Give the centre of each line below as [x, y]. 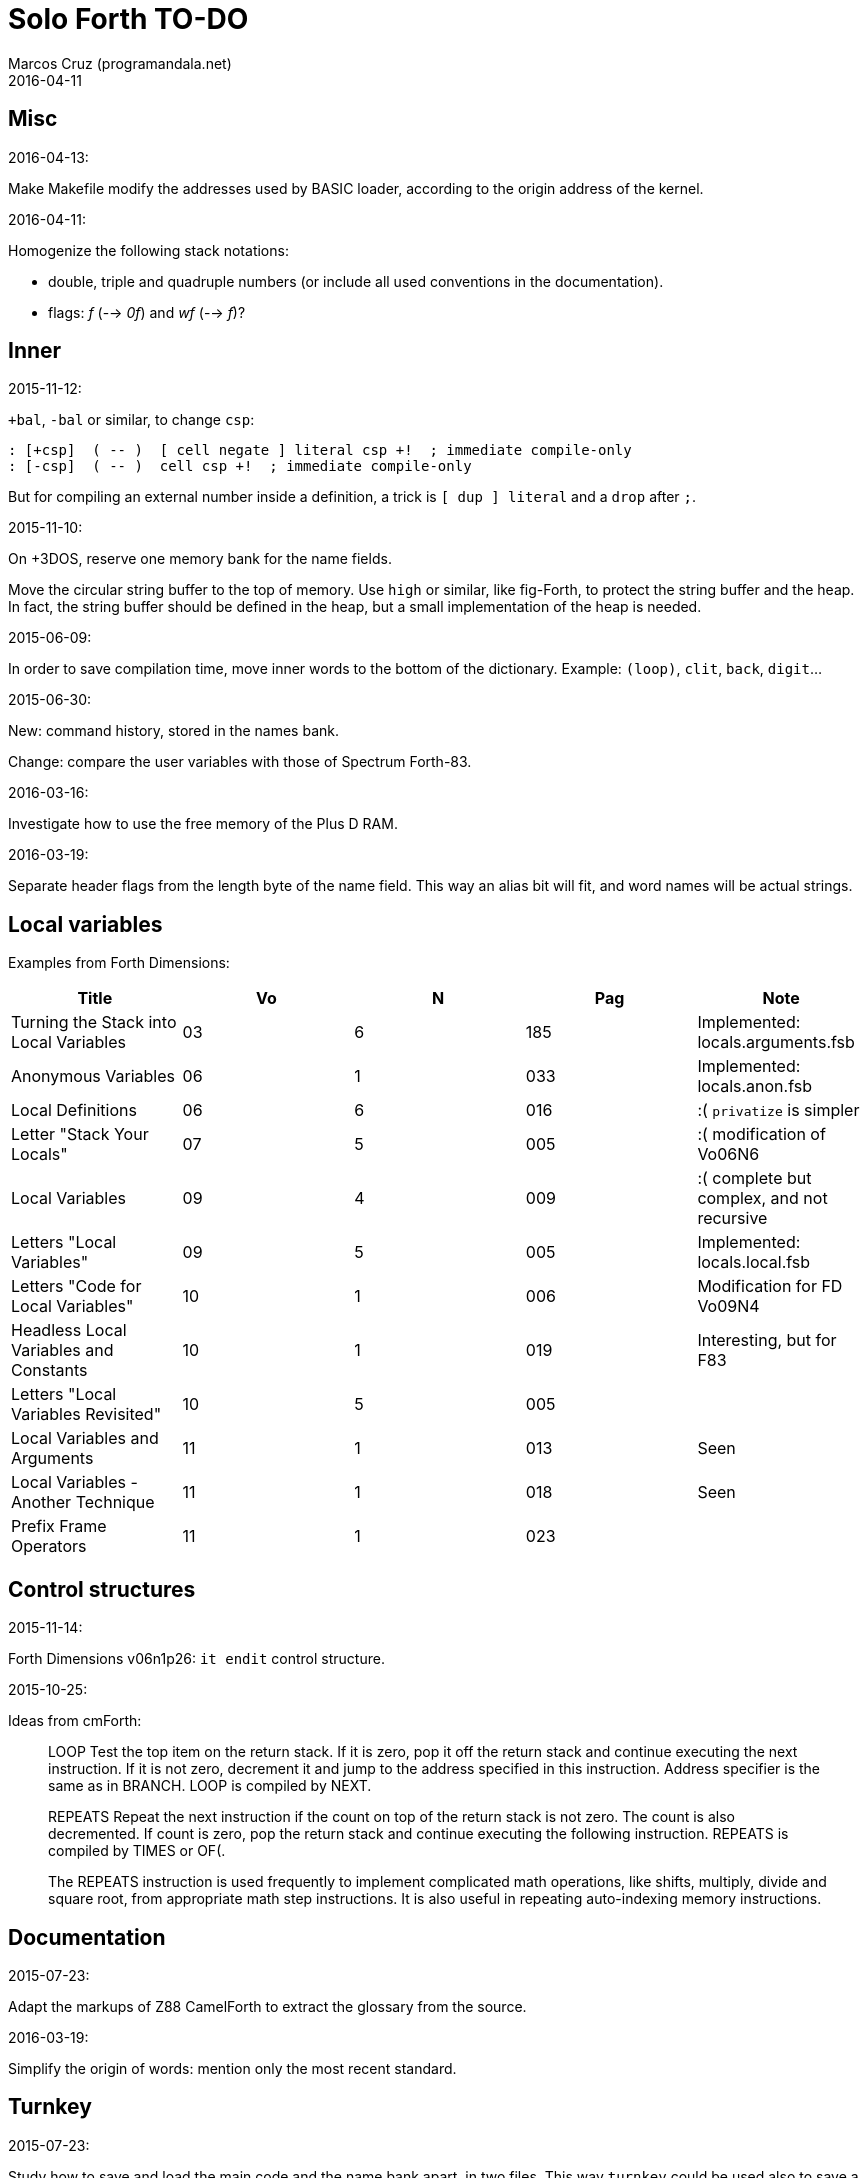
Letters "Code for [76, 1286]
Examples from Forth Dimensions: [119, 963]
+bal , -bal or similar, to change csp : [131, 420]
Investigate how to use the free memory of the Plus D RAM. [203, 824]
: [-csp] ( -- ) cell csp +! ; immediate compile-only [240, 466]
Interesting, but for [767, 1340]
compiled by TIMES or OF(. [137, 1851]
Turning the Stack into [94, 1022]
